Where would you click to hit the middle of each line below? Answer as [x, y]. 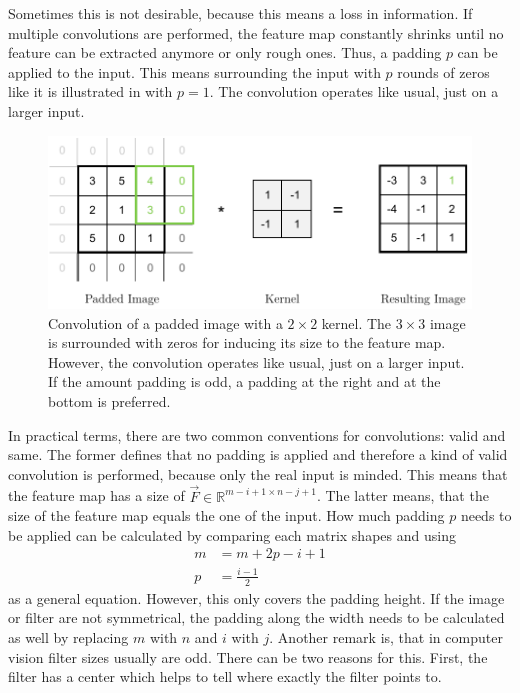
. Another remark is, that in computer [386, 636]
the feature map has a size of [96, 495]
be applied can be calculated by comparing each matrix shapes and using [232, 534]
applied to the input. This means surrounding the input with [194, 71]
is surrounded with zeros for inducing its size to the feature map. [247, 342]
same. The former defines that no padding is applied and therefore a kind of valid [258, 454]
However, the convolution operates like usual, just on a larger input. [256, 361]
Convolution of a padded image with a [165, 322]
